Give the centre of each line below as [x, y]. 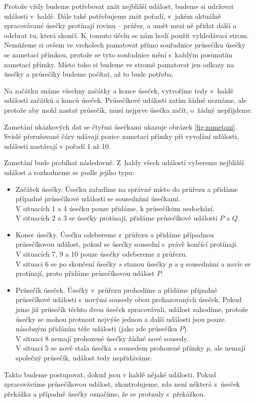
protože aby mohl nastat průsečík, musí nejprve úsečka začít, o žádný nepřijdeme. [128, 110]
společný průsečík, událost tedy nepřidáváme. [84, 357]
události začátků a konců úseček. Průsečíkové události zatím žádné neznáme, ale [125, 100]
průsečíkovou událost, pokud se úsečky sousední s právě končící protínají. [127, 244]
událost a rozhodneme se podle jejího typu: [69, 172]
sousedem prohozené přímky [161, 348]
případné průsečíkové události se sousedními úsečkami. [98, 199]
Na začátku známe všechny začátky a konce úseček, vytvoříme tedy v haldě [119, 90]
